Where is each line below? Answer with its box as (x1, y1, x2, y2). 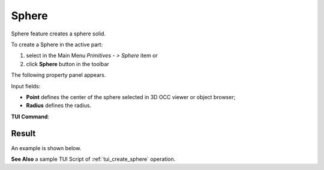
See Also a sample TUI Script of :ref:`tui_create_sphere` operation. (11, 155, 176, 162)
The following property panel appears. (11, 71, 106, 79)
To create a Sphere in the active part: (11, 41, 103, 48)
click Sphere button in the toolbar (26, 60, 109, 67)
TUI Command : (11, 113, 50, 120)
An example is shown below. (11, 144, 82, 151)
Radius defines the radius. (26, 102, 92, 109)
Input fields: (11, 82, 41, 90)
